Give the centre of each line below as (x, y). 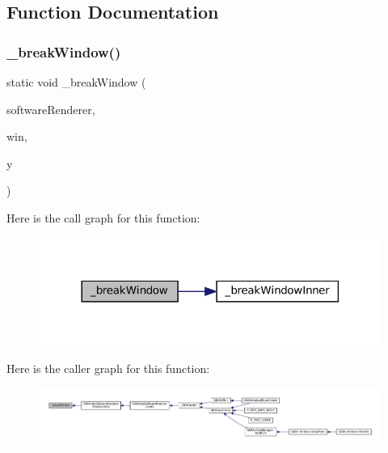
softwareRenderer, (51, 109)
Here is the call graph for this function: (103, 217)
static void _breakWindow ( (76, 82)
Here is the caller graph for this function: (108, 368)
